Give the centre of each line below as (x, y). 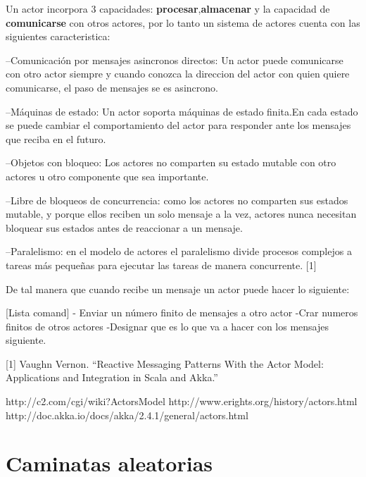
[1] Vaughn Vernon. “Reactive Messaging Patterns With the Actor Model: (165, 363)
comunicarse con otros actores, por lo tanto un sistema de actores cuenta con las (183, 22)
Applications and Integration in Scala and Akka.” (112, 377)
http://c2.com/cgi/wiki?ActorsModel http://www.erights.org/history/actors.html (182, 401)
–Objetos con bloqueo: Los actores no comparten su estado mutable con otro (171, 162)
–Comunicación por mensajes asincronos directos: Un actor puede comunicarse (175, 60)
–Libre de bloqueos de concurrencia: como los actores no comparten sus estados (177, 200)
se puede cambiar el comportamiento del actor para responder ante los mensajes (178, 125)
